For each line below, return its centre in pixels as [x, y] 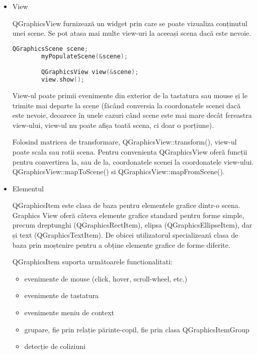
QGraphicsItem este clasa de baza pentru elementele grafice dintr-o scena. [126, 205]
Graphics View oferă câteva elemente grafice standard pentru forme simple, [128, 215]
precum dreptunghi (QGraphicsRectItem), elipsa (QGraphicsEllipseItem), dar [132, 225]
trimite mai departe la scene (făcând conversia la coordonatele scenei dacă [126, 105]
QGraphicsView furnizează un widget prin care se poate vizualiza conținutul [130, 23]
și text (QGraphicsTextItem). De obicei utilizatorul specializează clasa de [125, 235]
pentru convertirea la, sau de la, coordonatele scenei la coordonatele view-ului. [133, 161]
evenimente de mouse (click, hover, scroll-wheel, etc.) [106, 278]
